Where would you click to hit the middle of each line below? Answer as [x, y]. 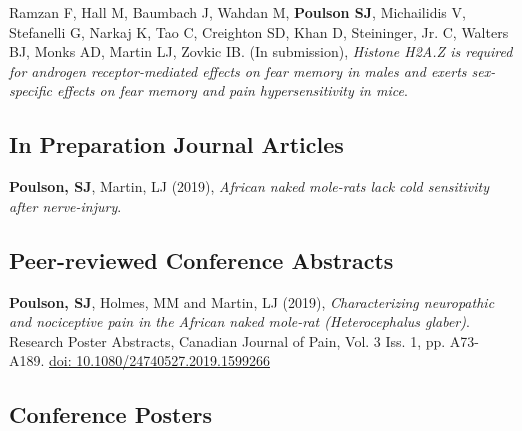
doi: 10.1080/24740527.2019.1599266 [159, 360]
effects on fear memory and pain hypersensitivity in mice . [232, 90]
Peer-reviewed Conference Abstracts [201, 259]
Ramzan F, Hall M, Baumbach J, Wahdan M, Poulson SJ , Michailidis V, [237, 12]
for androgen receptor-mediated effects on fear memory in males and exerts [238, 70]
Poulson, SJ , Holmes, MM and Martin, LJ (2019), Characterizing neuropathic [252, 301]
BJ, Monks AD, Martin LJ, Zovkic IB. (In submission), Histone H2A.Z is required [261, 51]
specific [30, 90]
